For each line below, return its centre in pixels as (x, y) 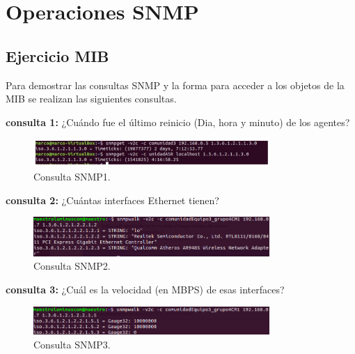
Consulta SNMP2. (72, 266)
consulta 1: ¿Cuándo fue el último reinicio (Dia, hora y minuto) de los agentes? (178, 122)
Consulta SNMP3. (72, 344)
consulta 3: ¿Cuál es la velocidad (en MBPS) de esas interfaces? (145, 290)
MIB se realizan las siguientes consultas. (91, 99)
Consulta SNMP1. (72, 176)
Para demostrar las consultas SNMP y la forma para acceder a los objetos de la (175, 85)
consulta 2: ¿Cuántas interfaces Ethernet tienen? (112, 200)
